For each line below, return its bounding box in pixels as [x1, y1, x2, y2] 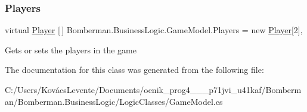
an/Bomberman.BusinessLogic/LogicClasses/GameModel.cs [5, 95, 223, 107]
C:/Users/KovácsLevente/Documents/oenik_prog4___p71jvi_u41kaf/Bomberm [5, 84, 302, 95]
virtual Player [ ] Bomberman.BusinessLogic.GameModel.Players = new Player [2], [5, 24, 303, 36]
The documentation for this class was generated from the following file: [5, 63, 264, 76]
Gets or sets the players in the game [5, 43, 137, 56]
